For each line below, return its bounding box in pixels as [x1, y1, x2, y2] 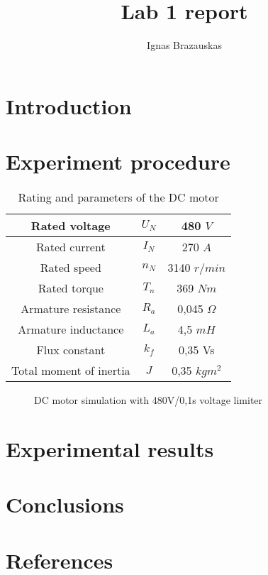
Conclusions [6, 490, 124, 519]
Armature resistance [21, 300, 121, 317]
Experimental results [6, 434, 214, 463]
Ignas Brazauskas [147, 38, 222, 53]
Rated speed [40, 259, 101, 276]
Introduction [6, 91, 132, 120]
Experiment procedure [6, 147, 230, 176]
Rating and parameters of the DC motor [18, 189, 219, 206]
